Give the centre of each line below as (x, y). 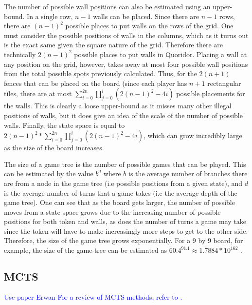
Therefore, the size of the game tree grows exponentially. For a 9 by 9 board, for (124, 240)
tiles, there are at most (38, 93)
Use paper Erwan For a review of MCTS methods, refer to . (93, 296)
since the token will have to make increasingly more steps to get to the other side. (126, 231)
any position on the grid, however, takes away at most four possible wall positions (126, 64)
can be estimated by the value (49, 173)
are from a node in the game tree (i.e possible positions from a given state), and (123, 183)
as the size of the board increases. (54, 148)
